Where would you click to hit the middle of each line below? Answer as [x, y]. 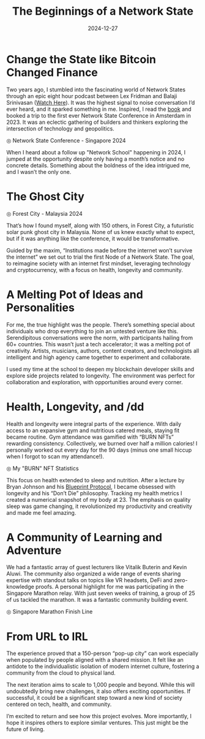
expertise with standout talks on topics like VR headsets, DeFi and [90, 580]
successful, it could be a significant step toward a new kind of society [94, 698]
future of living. [25, 729]
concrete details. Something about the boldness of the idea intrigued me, [99, 165]
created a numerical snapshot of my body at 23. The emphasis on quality [99, 499]
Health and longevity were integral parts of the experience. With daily [94, 423]
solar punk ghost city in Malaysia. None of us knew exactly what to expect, [101, 232]
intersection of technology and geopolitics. [60, 128]
